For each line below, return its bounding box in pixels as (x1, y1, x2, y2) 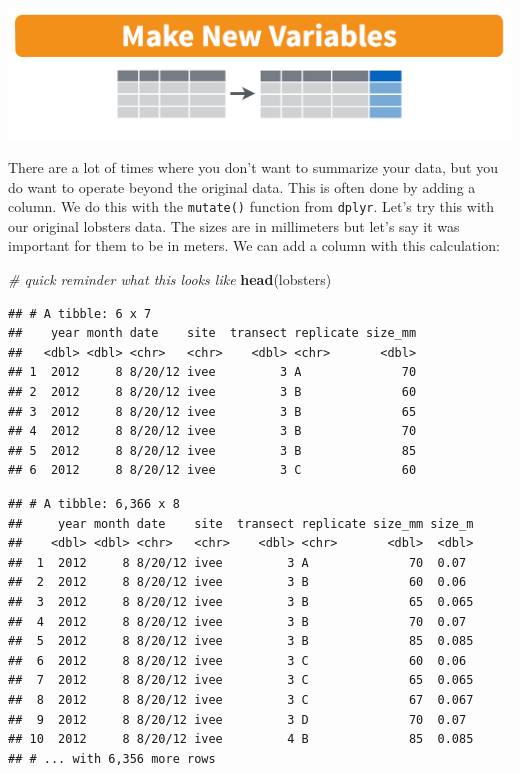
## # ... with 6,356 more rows (8, 751, 216, 766)
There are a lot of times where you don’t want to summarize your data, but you (8, 157, 498, 177)
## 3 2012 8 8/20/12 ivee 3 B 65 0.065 (8, 594, 474, 609)
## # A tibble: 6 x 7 (8, 306, 152, 321)
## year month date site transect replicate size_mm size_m (8, 516, 474, 531)
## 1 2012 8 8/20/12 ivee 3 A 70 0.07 (8, 555, 467, 570)
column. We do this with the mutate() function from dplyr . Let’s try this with (8, 196, 495, 217)
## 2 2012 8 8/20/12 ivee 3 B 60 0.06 (8, 575, 467, 590)
